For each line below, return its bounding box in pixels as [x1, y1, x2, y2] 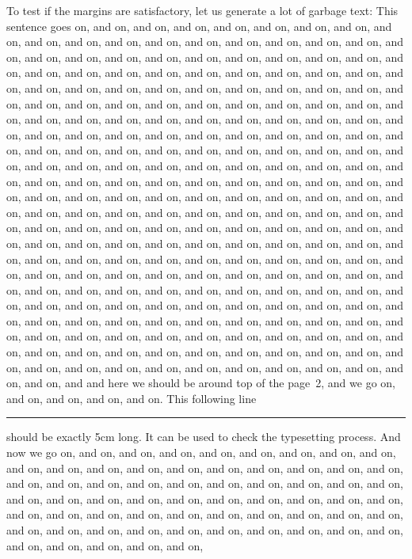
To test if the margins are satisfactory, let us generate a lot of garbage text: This [6, 2, 399, 18]
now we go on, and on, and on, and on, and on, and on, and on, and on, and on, [6, 444, 396, 461]
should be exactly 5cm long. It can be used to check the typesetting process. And [6, 428, 401, 445]
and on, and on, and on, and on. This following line [6, 390, 257, 406]
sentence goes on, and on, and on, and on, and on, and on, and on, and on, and [6, 17, 392, 34]
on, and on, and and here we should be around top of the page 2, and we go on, [6, 375, 395, 391]
